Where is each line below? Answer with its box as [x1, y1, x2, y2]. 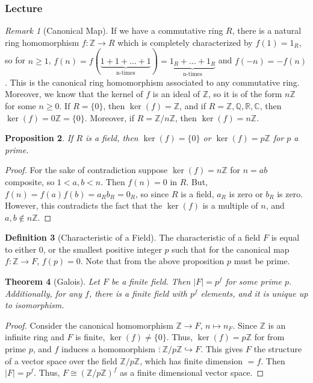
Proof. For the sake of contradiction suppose [5, 163, 168, 176]
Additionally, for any [5, 286, 82, 299]
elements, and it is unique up [200, 286, 308, 299]
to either [5, 242, 37, 255]
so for [5, 54, 25, 66]
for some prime [225, 275, 282, 288]
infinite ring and [5, 331, 64, 343]
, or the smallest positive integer [43, 242, 162, 255]
